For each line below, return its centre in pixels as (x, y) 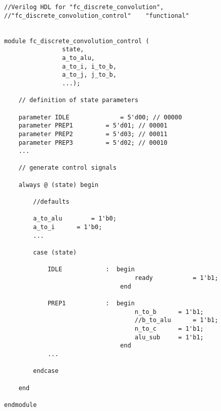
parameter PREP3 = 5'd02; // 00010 (93, 143)
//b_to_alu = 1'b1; (176, 320)
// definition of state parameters (78, 100)
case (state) (55, 253)
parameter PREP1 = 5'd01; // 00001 (93, 126)
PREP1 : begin (91, 303)
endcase (46, 371)
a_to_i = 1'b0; (68, 227)
